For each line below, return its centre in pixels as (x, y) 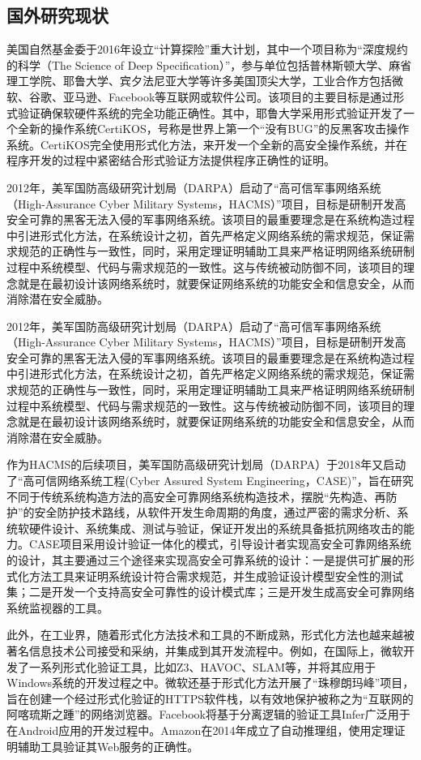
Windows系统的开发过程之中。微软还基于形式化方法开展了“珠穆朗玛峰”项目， (210, 683)
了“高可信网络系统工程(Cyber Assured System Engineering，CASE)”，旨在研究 (210, 481)
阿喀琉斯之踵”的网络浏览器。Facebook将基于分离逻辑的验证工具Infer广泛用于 (208, 714)
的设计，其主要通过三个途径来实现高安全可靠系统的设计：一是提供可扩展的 (205, 560)
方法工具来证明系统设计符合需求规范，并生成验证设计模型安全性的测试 (216, 575)
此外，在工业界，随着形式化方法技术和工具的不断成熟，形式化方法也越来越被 (210, 635)
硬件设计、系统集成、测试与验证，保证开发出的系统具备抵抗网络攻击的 (216, 528)
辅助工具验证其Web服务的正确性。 (108, 746)
